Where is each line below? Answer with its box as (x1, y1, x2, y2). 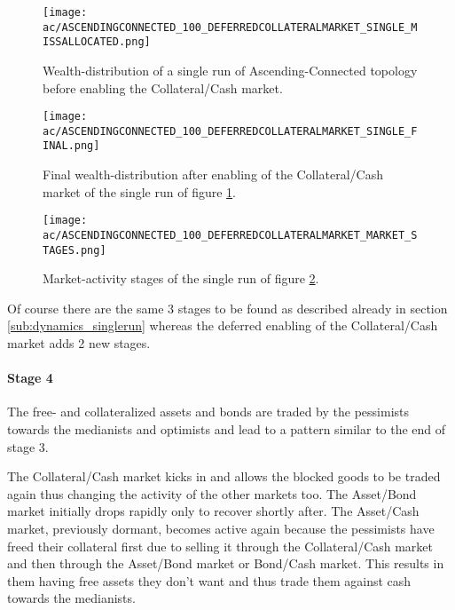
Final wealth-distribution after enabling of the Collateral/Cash (43, 165, 383, 184)
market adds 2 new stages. (7, 334, 151, 353)
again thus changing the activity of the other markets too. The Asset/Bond (7, 484, 417, 503)
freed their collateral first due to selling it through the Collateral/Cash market (7, 536, 434, 555)
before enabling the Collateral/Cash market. (43, 78, 283, 97)
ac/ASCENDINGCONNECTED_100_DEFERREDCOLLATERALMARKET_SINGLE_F (43, 124, 418, 138)
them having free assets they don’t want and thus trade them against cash (7, 571, 412, 590)
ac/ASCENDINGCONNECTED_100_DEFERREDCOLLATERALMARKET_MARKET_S (43, 228, 418, 242)
